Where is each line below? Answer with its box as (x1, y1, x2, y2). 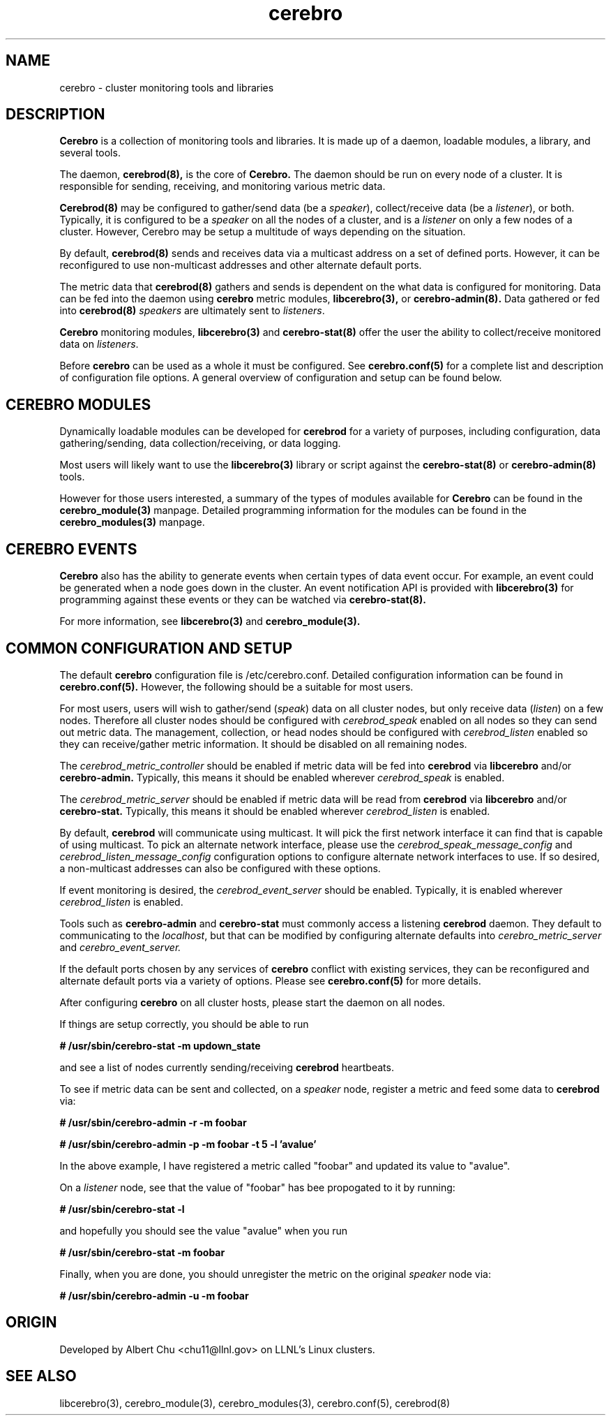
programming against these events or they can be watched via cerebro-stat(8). (59, 594, 426, 606)
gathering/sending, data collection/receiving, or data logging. (59, 437, 341, 450)
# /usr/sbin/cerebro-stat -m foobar (59, 1246, 225, 1258)
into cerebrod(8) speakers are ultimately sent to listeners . (59, 304, 325, 317)
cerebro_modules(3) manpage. (59, 516, 205, 529)
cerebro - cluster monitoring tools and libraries (59, 81, 274, 94)
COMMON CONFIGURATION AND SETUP (6, 639, 293, 657)
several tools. (59, 147, 121, 159)
